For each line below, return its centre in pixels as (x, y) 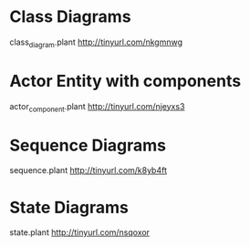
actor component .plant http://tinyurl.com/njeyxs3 (97, 107)
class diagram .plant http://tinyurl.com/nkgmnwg (96, 43)
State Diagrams (69, 207)
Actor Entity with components (125, 81)
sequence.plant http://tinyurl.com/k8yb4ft (88, 170)
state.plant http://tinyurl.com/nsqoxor (80, 232)
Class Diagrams (70, 17)
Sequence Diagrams (88, 145)
